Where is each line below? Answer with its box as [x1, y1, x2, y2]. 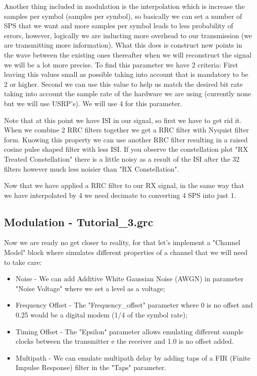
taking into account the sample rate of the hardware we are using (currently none [4, 88, 251, 99]
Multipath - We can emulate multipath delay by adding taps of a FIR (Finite [15, 352, 251, 363]
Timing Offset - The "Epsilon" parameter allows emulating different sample [15, 326, 244, 336]
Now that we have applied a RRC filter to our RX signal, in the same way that [4, 180, 244, 190]
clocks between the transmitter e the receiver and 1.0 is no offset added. [15, 336, 234, 346]
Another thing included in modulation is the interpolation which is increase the [4, 1, 245, 11]
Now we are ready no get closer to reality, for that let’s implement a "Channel [4, 237, 241, 248]
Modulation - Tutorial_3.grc [4, 214, 154, 229]
